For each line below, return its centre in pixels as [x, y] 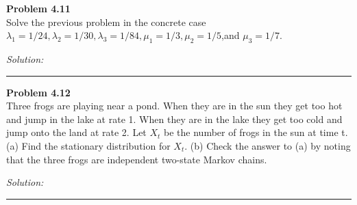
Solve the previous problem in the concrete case [106, 22]
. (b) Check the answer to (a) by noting [268, 145]
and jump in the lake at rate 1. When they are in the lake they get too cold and [174, 119]
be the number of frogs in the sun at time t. [256, 132]
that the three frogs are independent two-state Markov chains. [137, 159]
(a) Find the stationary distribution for [88, 145]
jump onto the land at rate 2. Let [76, 132]
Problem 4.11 [38, 8]
